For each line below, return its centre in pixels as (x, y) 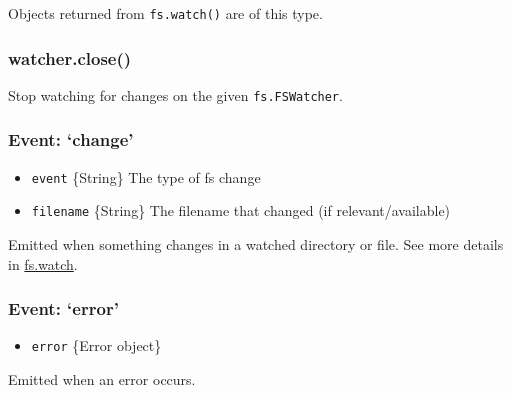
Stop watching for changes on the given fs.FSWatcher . (175, 94)
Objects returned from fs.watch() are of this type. (165, 13)
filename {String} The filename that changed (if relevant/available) (241, 210)
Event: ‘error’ (63, 308)
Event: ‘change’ (71, 139)
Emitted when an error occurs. (102, 379)
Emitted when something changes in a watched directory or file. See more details (256, 244)
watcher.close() (70, 57)
